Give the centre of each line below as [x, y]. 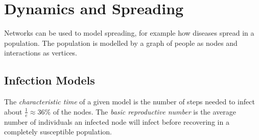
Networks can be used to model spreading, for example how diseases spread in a [129, 33]
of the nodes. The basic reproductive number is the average [144, 111]
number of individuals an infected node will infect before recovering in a [117, 121]
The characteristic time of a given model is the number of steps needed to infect [129, 102]
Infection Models [50, 80]
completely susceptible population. [58, 132]
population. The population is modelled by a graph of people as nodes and [121, 43]
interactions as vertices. [41, 53]
